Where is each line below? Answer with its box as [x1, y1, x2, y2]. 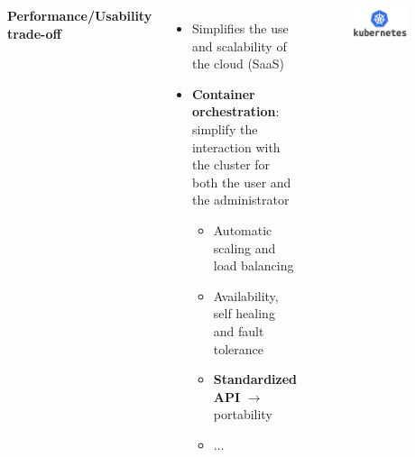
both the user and [191, 172, 291, 191]
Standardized [213, 370, 298, 388]
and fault [213, 321, 264, 340]
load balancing [213, 256, 294, 275]
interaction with [191, 137, 281, 156]
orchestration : [191, 102, 280, 121]
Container [191, 84, 255, 103]
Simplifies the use [191, 19, 289, 37]
